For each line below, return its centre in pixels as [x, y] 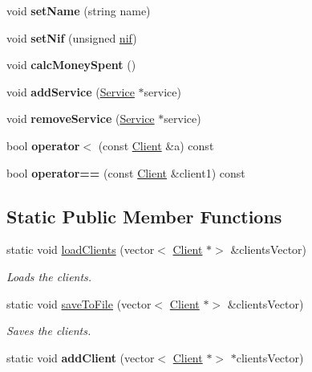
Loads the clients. [49, 276]
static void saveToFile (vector [79, 303]
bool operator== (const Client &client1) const [126, 172]
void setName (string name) [79, 10]
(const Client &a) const [156, 145]
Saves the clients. [49, 331]
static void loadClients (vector [81, 249]
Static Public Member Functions [144, 216]
